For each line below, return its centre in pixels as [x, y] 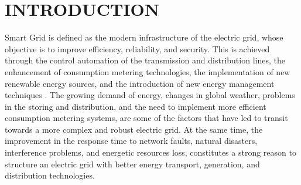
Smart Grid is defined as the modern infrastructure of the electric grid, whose [144, 37]
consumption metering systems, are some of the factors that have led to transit [146, 118]
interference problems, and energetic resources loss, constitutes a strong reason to [150, 152]
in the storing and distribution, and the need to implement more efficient [136, 106]
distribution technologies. [50, 175]
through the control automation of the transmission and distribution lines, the [145, 60]
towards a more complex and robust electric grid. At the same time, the [134, 129]
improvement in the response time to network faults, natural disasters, [131, 141]
